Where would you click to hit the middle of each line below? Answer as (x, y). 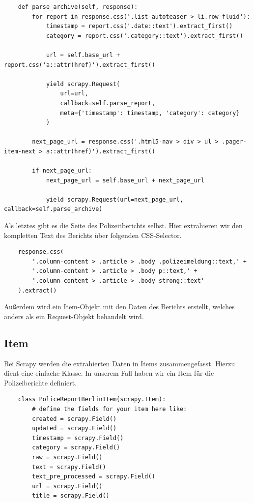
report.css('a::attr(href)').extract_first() (80, 65)
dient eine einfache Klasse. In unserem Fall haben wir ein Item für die (109, 373)
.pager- (234, 142)
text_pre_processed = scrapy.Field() (94, 477)
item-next (20, 151)
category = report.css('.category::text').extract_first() (144, 36)
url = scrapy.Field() (67, 486)
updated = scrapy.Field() (74, 429)
